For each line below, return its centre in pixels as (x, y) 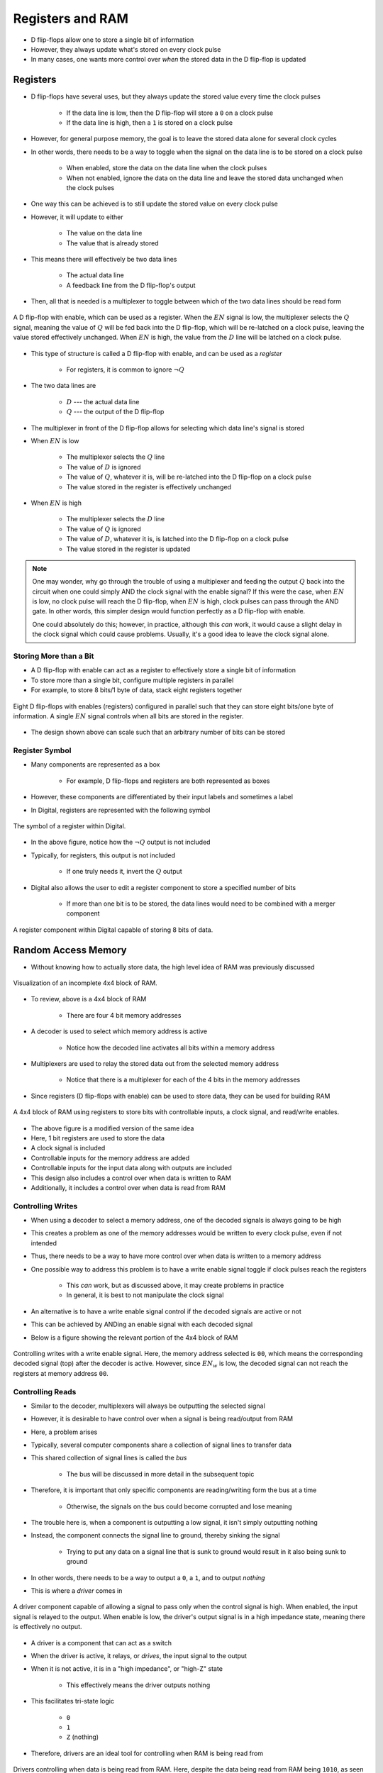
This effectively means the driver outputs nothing (138, 1685)
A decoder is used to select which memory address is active (119, 1031)
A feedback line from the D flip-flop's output (131, 285)
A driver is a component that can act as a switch (101, 1643)
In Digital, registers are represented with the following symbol (121, 810)
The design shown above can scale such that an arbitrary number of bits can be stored (158, 732)
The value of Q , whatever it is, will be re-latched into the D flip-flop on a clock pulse (189, 477)
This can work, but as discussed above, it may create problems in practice (175, 1285)
